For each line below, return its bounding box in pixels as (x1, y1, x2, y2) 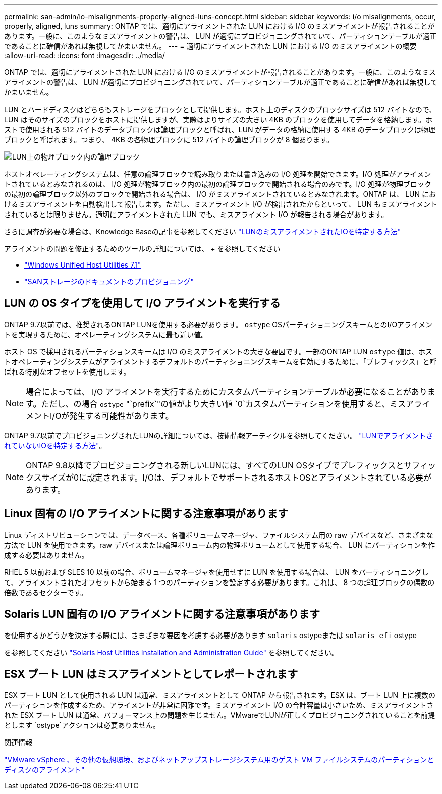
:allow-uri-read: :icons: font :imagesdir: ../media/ (4, 51, 165, 60)
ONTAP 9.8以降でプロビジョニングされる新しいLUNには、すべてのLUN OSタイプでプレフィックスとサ (26, 460, 412, 470)
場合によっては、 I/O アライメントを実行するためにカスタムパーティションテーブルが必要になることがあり (26, 386, 427, 397)
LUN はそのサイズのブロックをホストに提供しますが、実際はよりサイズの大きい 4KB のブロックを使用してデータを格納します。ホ (4, 115, 433, 124)
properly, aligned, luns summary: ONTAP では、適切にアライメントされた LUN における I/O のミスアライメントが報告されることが (4, 22, 435, 30)
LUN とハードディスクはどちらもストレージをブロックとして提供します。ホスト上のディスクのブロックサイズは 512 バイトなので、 (4, 105, 436, 114)
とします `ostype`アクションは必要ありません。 (4, 721, 160, 730)
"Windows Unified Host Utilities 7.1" (24, 260, 141, 269)
